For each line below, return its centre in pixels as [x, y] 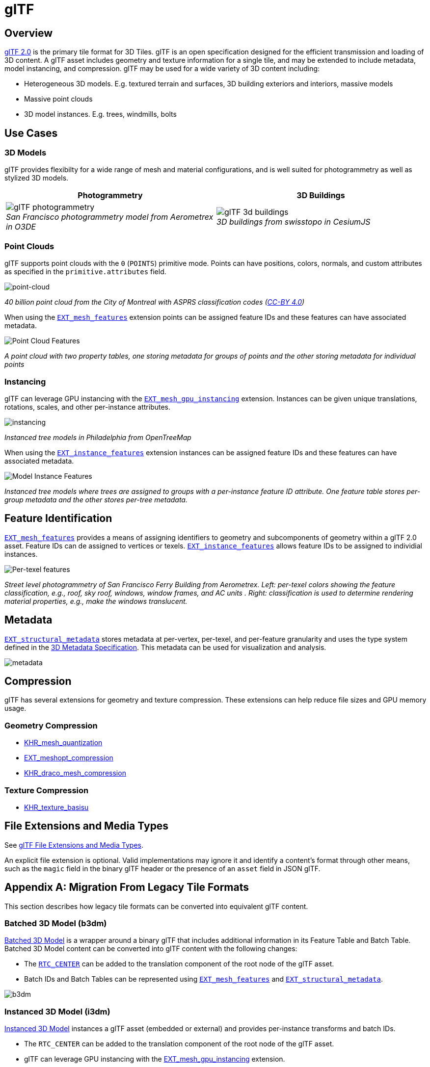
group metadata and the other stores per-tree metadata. [96, 499]
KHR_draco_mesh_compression [75, 773]
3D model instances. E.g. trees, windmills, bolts [100, 114]
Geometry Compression [51, 725]
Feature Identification [58, 519]
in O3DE [21, 227]
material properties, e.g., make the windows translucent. [96, 601]
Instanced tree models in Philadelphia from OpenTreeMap [98, 437]
